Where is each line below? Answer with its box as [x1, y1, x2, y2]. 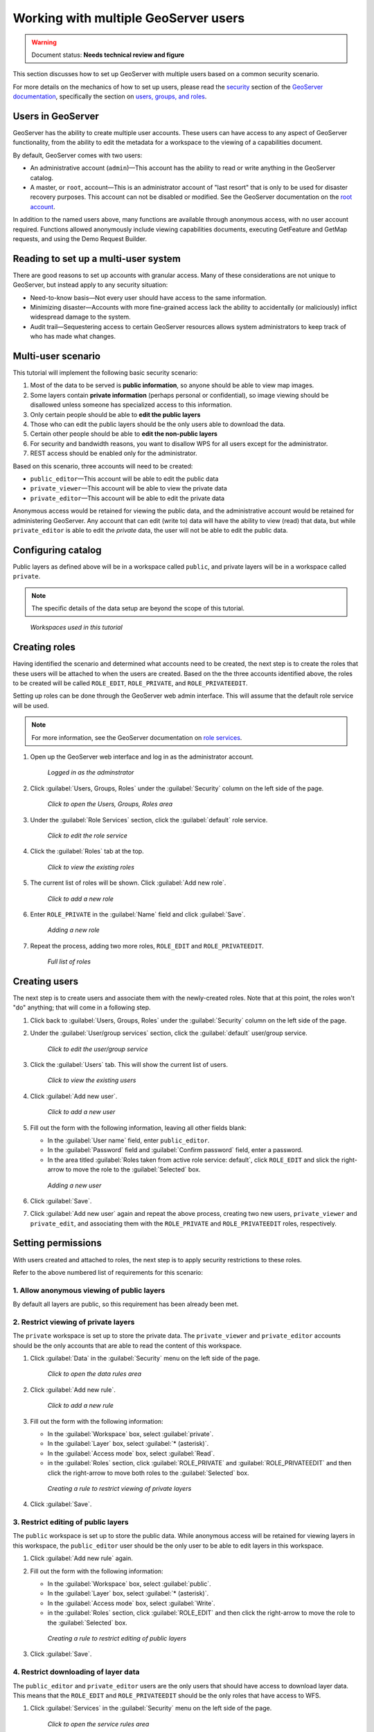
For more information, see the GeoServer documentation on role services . [31, 733, 242, 741]
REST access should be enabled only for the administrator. [30, 449, 197, 457]
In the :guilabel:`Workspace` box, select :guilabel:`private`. [47, 1429, 214, 1438]
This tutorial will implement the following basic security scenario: [12, 369, 198, 377]
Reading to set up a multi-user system [12, 253, 181, 265]
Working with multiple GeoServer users [12, 10, 245, 26]
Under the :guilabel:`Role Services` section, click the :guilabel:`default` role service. [30, 815, 268, 824]
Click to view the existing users [47, 1076, 136, 1084]
